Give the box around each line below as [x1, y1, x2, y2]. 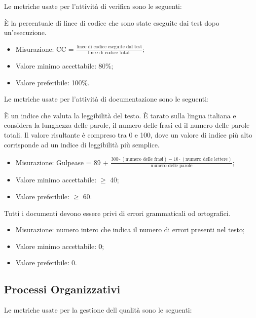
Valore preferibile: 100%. [15, 77, 90, 87]
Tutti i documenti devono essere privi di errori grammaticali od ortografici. [4, 208, 230, 218]
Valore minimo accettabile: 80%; [15, 61, 113, 71]
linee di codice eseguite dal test [76, 44, 143, 50]
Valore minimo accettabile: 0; [15, 241, 104, 251]
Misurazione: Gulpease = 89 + [15, 157, 109, 167]
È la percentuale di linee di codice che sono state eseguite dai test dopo [4, 17, 219, 28]
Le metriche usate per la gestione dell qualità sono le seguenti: [4, 305, 192, 315]
